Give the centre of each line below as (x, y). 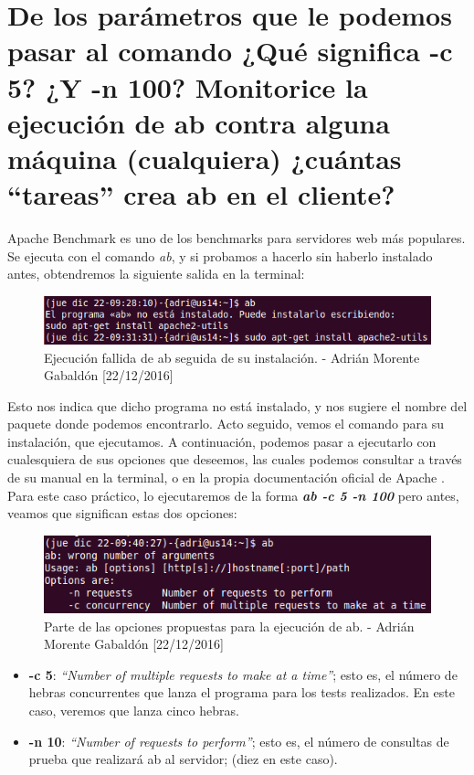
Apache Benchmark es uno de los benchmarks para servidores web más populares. (237, 238)
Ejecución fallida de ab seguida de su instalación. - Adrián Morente (232, 357)
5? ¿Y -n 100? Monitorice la (188, 86)
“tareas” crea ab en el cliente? (201, 194)
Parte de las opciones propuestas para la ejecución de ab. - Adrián (229, 626)
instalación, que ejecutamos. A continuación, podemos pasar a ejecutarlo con (222, 441)
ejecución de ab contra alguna (199, 122)
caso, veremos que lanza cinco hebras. (134, 710)
